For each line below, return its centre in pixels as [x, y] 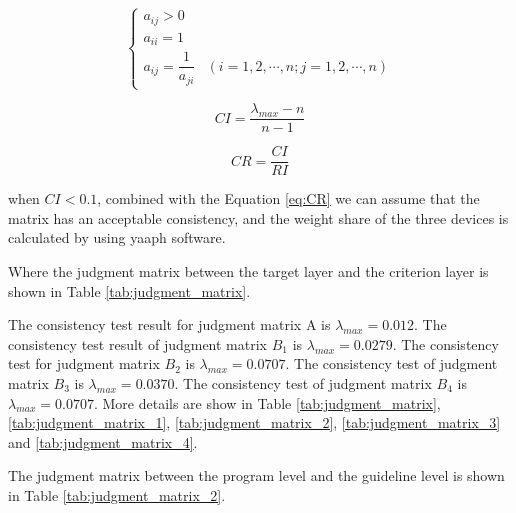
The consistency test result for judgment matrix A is [169, 324]
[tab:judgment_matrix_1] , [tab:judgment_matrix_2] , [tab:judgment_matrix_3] [254, 422]
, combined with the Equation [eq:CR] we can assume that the [288, 198]
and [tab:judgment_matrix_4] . [103, 441]
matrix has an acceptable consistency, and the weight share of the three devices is [258, 217]
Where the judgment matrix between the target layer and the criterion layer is [248, 270]
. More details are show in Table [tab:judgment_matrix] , [267, 402]
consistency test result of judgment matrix [137, 343]
